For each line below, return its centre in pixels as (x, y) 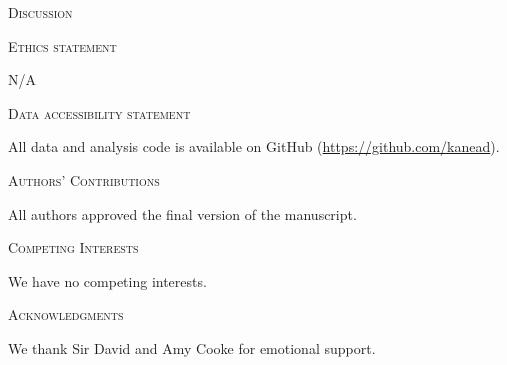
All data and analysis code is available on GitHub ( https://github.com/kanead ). (254, 146)
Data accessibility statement (99, 112)
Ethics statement (62, 45)
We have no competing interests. (107, 280)
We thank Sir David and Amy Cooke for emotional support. (192, 347)
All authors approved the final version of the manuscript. (182, 213)
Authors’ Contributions (84, 179)
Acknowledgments (66, 314)
